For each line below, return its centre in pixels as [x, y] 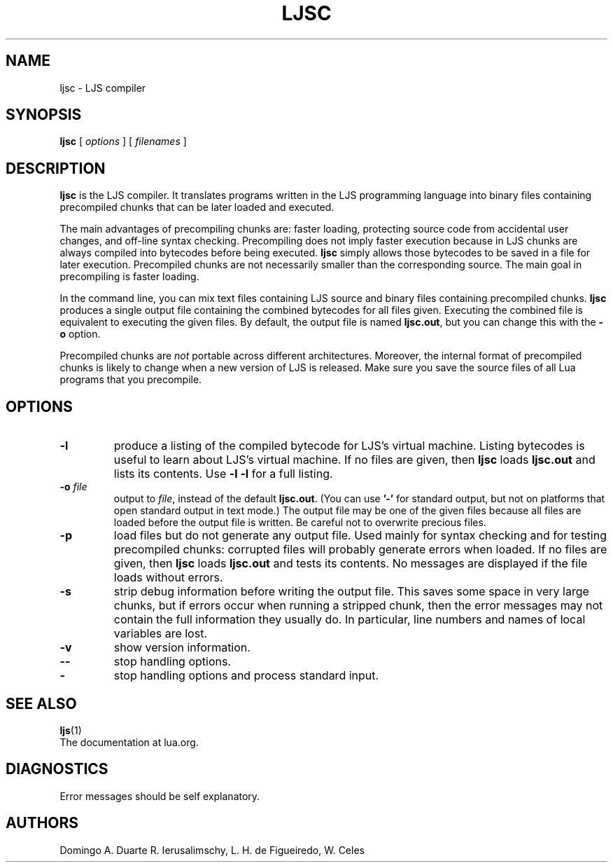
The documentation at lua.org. [129, 742]
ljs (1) [71, 730]
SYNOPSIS [44, 115]
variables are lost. [160, 634]
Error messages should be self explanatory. [160, 796]
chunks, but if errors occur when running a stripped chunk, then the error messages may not [358, 606]
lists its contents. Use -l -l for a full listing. [223, 474]
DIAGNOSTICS [57, 769]
